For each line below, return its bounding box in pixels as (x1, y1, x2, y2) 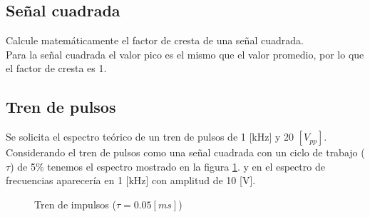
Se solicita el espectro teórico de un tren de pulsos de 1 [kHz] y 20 (6, 129, 294, 144)
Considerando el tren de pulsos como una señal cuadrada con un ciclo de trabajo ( (6, 145, 365, 160)
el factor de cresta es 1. (6, 61, 107, 76)
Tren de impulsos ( (34, 196, 116, 211)
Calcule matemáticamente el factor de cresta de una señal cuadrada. (6, 33, 304, 48)
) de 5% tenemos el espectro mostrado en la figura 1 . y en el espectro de (10, 158, 325, 173)
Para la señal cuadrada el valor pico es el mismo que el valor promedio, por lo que (6, 46, 364, 61)
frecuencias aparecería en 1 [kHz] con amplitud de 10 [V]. (6, 173, 256, 188)
